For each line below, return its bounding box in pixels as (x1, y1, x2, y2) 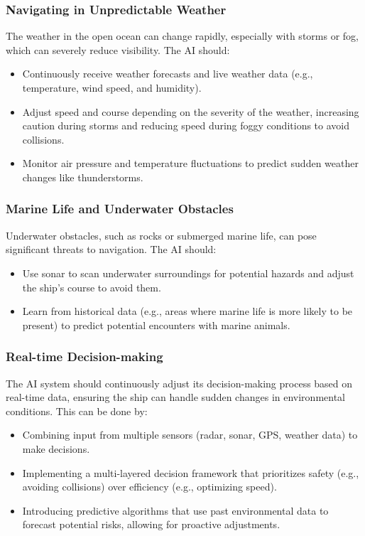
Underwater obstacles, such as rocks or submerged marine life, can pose (6, 227, 317, 242)
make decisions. (22, 441, 90, 456)
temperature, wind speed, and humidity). (22, 80, 202, 95)
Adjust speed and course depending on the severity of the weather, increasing (22, 104, 359, 119)
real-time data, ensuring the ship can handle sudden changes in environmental (6, 390, 346, 404)
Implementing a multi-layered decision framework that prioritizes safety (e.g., (22, 465, 359, 480)
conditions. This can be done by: (6, 403, 148, 418)
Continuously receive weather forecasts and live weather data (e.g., (22, 66, 313, 81)
